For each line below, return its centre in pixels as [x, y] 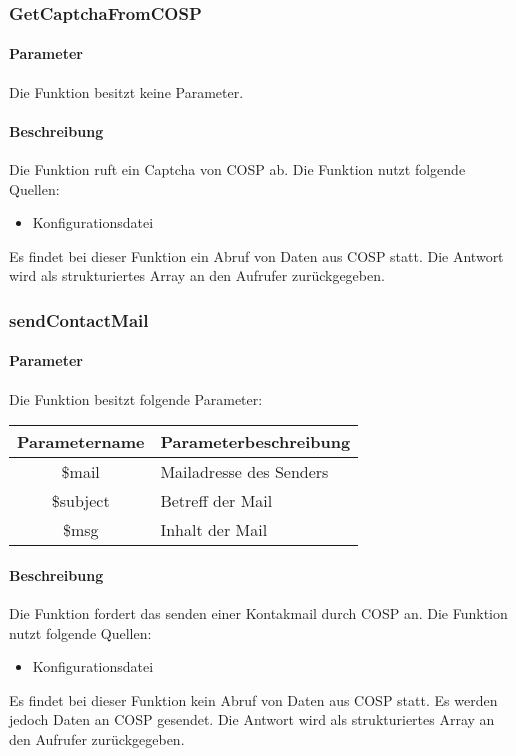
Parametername [81, 442]
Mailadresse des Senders [244, 472]
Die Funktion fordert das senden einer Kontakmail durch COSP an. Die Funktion [258, 613]
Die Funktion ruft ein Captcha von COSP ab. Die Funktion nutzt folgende [237, 169]
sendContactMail [79, 319]
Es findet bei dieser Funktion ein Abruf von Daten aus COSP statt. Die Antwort [256, 255]
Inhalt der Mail [214, 530]
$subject [80, 501]
